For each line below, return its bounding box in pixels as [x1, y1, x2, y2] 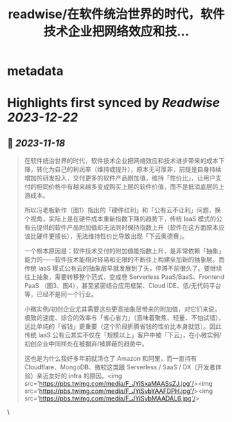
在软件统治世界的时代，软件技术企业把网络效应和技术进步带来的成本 [24, 157, 219, 165]
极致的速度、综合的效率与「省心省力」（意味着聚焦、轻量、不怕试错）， [24, 314, 225, 322]
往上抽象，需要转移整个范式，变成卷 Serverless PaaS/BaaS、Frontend [24, 273, 225, 281]
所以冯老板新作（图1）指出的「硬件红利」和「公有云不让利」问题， [24, 206, 215, 214]
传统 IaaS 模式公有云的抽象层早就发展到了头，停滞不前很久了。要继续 [24, 264, 223, 273]
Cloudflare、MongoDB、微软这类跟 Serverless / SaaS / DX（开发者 [24, 363, 216, 371]
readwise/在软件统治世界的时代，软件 [8, 6, 225, 22]
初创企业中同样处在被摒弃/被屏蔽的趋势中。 [24, 339, 148, 348]
